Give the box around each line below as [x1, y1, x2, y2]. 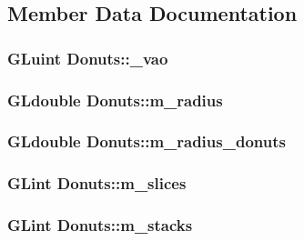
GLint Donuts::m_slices [7, 172, 187, 195]
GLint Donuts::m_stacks [7, 214, 193, 236]
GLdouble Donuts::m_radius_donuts [7, 130, 286, 153]
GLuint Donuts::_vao [7, 46, 168, 69]
